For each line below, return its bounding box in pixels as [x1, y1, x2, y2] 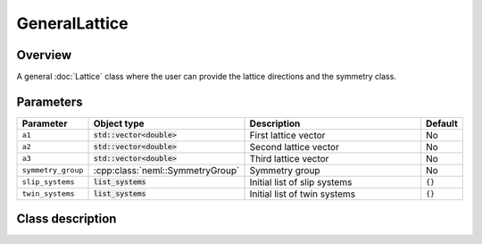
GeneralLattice [16, 13, 129, 33]
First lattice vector [249, 129, 326, 141]
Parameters [16, 94, 83, 109]
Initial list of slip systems [249, 175, 353, 188]
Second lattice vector [249, 140, 339, 153]
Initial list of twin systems [249, 188, 356, 200]
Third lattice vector [249, 152, 329, 164]
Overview [16, 47, 72, 63]
